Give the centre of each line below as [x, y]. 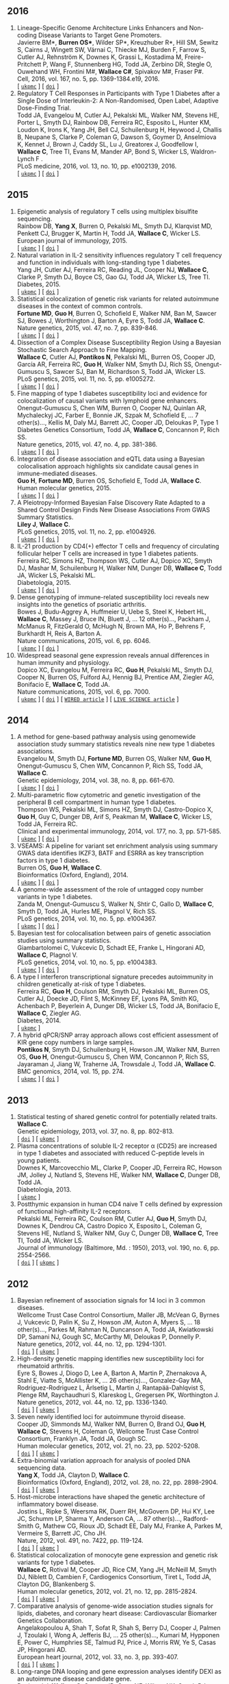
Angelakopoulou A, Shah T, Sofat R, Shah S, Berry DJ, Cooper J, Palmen [119, 1628]
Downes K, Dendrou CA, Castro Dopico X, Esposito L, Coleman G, [109, 1226]
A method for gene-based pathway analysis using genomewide [106, 737]
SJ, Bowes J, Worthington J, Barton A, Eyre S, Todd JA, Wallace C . [111, 321]
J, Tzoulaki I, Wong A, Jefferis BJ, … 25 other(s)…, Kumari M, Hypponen [118, 1635]
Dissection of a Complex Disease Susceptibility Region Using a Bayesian [119, 342]
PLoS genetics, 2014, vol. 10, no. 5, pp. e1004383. [87, 962]
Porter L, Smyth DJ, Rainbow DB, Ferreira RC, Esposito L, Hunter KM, [114, 122]
